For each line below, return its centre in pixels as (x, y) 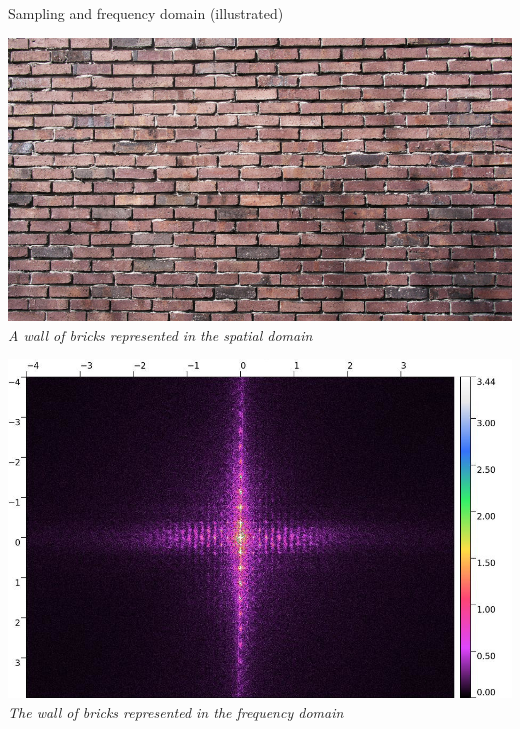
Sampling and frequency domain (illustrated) (146, 13)
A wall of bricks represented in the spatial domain (160, 334)
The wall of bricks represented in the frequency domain (176, 711)
